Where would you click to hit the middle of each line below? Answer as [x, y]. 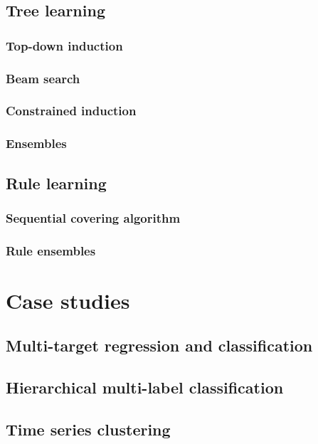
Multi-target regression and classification [159, 345]
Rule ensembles [51, 250]
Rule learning [56, 183]
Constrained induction [71, 111]
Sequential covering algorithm [93, 217]
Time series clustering [88, 429]
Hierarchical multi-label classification [145, 387]
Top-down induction [64, 45]
